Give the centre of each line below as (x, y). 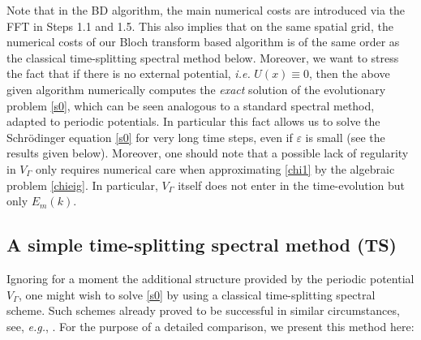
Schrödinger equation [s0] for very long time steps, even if (150, 137)
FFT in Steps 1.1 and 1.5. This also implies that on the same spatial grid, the (200, 26)
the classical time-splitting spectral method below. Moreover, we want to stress (203, 57)
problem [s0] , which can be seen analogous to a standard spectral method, (191, 105)
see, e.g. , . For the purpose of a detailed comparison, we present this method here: (210, 326)
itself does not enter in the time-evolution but (291, 185)
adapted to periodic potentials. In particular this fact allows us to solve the (193, 121)
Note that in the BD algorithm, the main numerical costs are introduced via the (206, 10)
